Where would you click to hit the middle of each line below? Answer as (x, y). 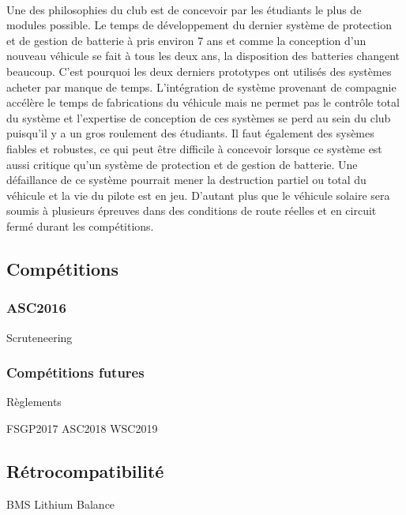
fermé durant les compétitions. (80, 226)
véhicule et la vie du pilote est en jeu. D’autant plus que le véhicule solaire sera (198, 195)
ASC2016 (36, 308)
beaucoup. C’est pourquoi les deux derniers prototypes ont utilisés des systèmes (199, 71)
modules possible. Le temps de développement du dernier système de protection (199, 25)
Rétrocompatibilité (85, 470)
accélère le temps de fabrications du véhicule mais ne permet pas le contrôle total (203, 102)
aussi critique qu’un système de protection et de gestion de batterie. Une (182, 164)
